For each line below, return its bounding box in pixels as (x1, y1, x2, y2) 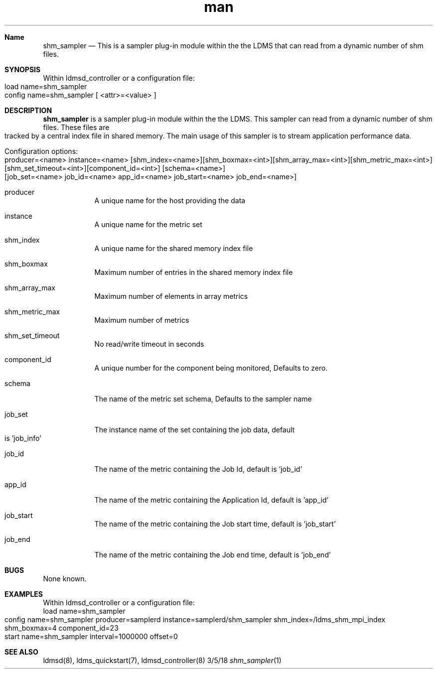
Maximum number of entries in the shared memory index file (94, 268, 293, 276)
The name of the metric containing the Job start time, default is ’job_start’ (94, 519, 336, 528)
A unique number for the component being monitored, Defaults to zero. (94, 363, 328, 372)
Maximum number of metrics (94, 315, 189, 324)
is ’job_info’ (4, 433, 41, 442)
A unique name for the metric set (94, 220, 202, 229)
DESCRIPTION (4, 106, 52, 115)
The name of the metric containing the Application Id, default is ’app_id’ (94, 495, 329, 504)
